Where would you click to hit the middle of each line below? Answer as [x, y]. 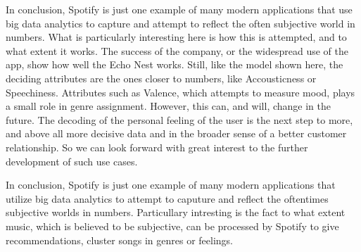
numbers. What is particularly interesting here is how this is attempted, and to [176, 37]
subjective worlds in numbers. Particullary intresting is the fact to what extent [176, 212]
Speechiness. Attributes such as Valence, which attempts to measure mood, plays [180, 92]
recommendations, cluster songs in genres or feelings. [119, 240]
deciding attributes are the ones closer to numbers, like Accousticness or [161, 78]
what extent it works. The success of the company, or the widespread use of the [177, 50]
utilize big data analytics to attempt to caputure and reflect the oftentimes [167, 198]
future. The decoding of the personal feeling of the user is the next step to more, [179, 119]
